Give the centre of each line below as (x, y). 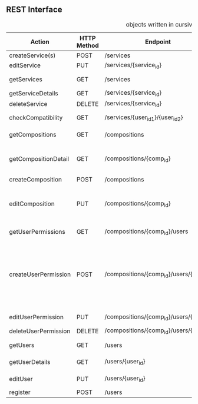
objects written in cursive (161, 24)
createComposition (35, 180)
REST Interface (34, 10)
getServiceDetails (34, 93)
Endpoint (158, 42)
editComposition (32, 204)
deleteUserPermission (40, 331)
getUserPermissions (37, 232)
